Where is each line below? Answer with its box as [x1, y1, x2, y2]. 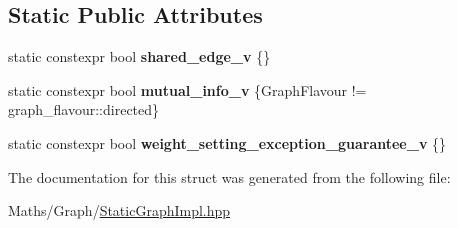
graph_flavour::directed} [8, 99, 160, 120]
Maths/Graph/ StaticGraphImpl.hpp [8, 200, 231, 221]
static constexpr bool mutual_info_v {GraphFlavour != [8, 79, 367, 100]
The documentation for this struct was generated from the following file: [8, 166, 451, 187]
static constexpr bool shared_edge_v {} [8, 46, 271, 67]
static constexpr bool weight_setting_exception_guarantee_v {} [8, 132, 447, 153]
